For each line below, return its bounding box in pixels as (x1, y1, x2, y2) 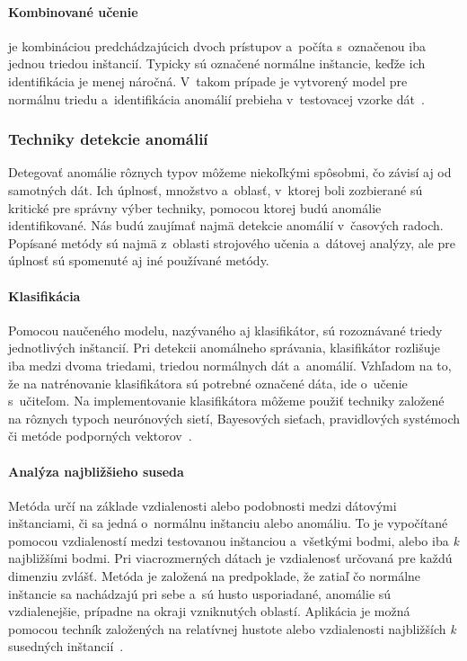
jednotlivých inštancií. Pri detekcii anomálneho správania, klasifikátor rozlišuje (8, 338, 440, 357)
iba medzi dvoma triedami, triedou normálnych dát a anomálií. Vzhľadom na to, (8, 355, 452, 374)
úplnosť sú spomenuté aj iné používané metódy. (8, 251, 269, 270)
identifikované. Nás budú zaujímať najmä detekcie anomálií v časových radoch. (8, 216, 444, 235)
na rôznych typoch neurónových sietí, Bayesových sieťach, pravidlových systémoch (8, 408, 461, 427)
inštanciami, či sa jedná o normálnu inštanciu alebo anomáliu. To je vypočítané (8, 514, 448, 532)
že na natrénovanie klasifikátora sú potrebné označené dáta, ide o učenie (8, 373, 408, 392)
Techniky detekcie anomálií (8, 128, 208, 150)
